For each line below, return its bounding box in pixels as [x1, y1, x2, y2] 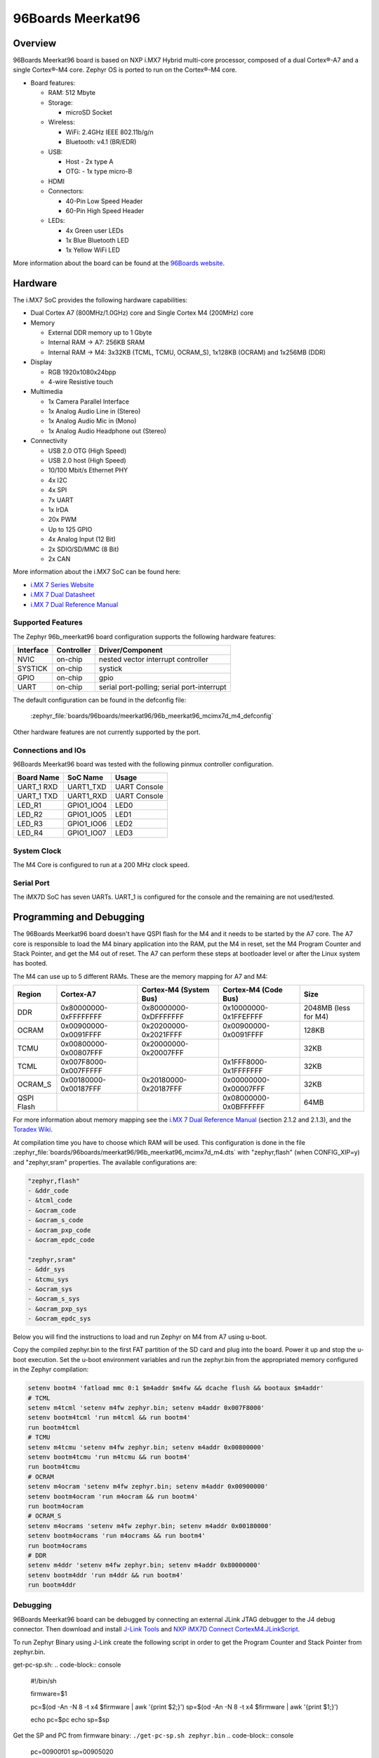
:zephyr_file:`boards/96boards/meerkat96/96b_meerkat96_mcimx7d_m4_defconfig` [30, 712, 274, 720]
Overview [13, 37, 57, 49]
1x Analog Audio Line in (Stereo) [48, 407, 141, 416]
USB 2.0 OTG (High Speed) [48, 447, 127, 455]
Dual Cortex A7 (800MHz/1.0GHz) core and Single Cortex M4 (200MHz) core [30, 309, 254, 317]
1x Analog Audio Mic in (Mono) [48, 417, 137, 425]
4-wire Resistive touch [48, 377, 114, 386]
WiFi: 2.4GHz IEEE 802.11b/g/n [65, 127, 154, 136]
